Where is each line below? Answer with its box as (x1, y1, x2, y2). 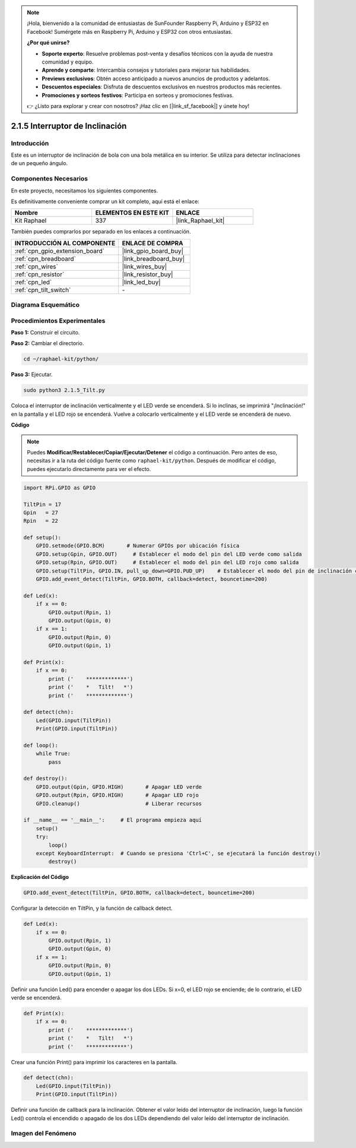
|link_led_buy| (122, 278, 161, 286)
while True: (36, 750, 71, 757)
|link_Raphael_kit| (176, 217, 225, 225)
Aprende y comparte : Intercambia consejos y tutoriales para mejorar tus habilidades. (42, 67, 250, 74)
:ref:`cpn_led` (14, 278, 52, 286)
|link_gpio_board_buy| (122, 246, 184, 255)
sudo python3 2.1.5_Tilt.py (23, 387, 105, 394)
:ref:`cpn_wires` (14, 262, 59, 270)
